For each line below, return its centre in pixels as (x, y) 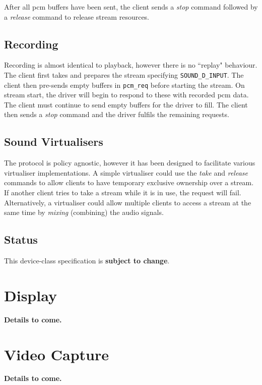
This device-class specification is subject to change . (87, 261)
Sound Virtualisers (54, 142)
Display (30, 295)
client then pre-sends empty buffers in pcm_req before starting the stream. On (124, 85)
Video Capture (56, 354)
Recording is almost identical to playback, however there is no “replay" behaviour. (131, 65)
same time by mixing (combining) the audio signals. (84, 212)
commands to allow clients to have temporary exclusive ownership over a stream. (129, 182)
